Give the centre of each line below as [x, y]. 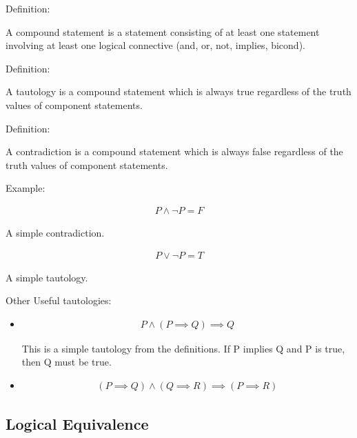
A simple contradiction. [55, 232]
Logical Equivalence [77, 424]
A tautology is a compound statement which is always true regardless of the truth [178, 91]
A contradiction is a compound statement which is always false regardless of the [174, 151]
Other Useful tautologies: [59, 300]
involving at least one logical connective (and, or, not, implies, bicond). [155, 45]
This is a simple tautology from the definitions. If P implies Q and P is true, [183, 348]
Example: [25, 188]
